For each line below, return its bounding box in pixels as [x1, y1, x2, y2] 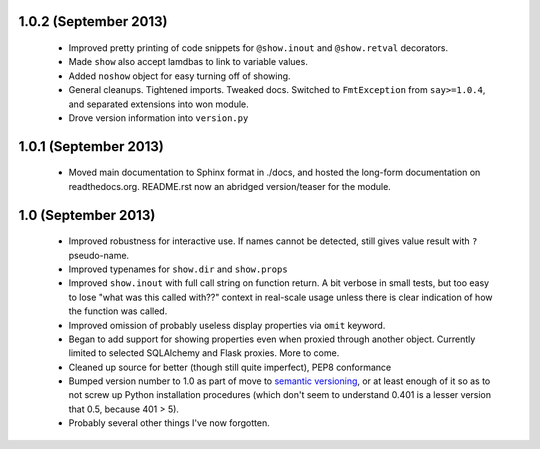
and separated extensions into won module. [68, 98, 249, 110]
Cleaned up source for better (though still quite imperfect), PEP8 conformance [68, 361, 392, 373]
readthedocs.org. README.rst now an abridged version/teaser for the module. [68, 180, 392, 192]
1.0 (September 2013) [18, 206, 156, 224]
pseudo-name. [68, 249, 130, 261]
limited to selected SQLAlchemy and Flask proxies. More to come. [68, 347, 340, 359]
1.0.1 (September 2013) [18, 138, 164, 155]
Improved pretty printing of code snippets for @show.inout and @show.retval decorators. [68, 42, 449, 54]
